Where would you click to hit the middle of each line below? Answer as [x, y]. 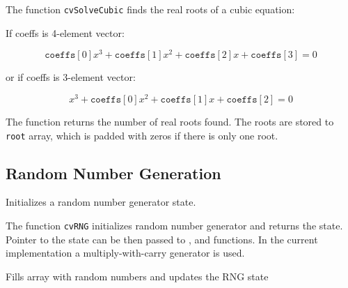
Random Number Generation [113, 173]
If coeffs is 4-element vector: [65, 32]
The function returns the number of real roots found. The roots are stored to [170, 121]
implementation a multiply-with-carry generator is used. [125, 253]
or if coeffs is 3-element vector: [71, 77]
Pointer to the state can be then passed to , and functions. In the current [162, 239]
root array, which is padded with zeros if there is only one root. [142, 135]
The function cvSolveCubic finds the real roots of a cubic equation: [150, 9]
